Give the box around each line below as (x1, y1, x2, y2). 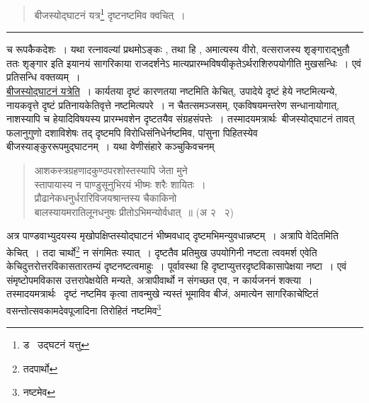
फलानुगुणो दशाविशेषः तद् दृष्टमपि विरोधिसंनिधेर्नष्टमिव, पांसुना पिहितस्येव (6, 125, 258, 140)
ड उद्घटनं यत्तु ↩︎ (23, 337, 89, 352)
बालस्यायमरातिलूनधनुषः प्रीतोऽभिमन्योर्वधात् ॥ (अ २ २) (34, 204, 234, 219)
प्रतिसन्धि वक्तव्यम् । (6, 69, 81, 84)
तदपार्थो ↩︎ (23, 361, 58, 375)
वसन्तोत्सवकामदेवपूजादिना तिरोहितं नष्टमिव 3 (6, 301, 161, 317)
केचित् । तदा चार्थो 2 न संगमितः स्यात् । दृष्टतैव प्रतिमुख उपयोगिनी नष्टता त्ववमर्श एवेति (6, 242, 317, 259)
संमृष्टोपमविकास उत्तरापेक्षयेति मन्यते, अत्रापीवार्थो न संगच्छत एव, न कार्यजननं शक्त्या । (6, 272, 313, 287)
